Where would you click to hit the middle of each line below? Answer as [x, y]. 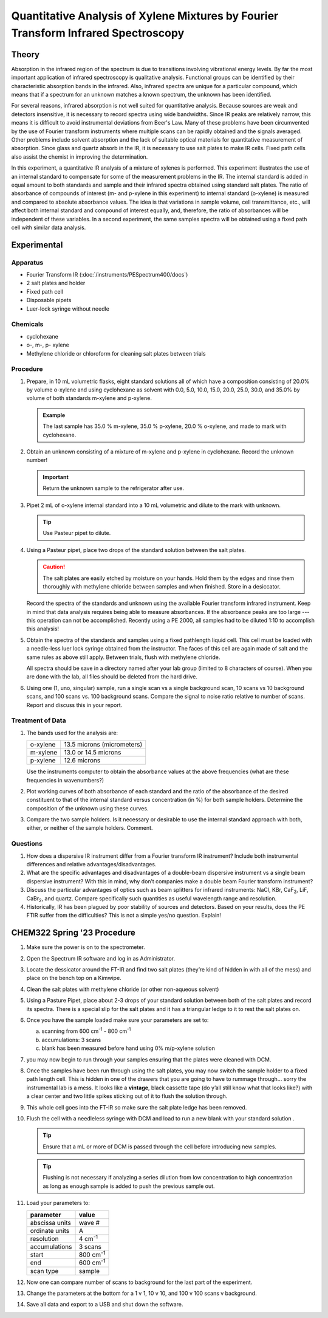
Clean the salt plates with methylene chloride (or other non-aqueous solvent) [123, 989]
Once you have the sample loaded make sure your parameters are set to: [118, 1020]
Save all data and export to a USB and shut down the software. [105, 1305]
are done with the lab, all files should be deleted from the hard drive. [112, 677]
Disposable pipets [49, 300]
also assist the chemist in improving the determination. [80, 157]
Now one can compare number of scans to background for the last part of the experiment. [139, 1282]
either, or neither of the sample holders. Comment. [90, 828]
